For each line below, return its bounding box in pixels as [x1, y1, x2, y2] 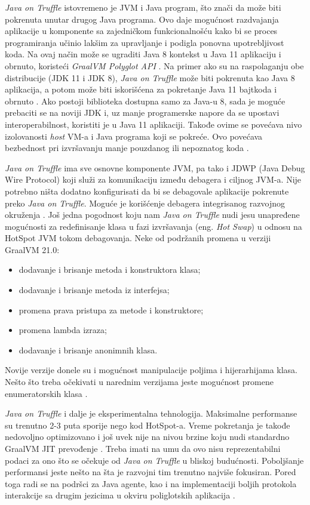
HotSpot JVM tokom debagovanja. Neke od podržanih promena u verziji [5, 232, 271, 244]
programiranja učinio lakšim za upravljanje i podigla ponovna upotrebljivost [5, 36, 284, 48]
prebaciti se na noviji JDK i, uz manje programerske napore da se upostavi [5, 106, 280, 119]
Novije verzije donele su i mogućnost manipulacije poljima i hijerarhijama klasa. [5, 364, 297, 376]
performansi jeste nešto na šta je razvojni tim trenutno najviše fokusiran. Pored [5, 466, 296, 478]
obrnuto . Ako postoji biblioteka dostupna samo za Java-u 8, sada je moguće [5, 94, 286, 107]
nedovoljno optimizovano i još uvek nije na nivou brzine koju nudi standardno [5, 430, 290, 443]
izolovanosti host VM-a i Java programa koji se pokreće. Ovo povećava [5, 130, 263, 142]
